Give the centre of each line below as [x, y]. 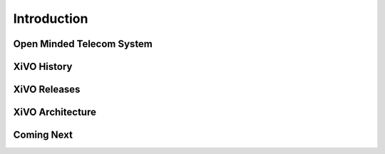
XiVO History [43, 67]
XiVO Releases [47, 89]
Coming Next [43, 135]
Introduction [51, 19]
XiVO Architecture [55, 112]
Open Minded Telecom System [83, 44]
